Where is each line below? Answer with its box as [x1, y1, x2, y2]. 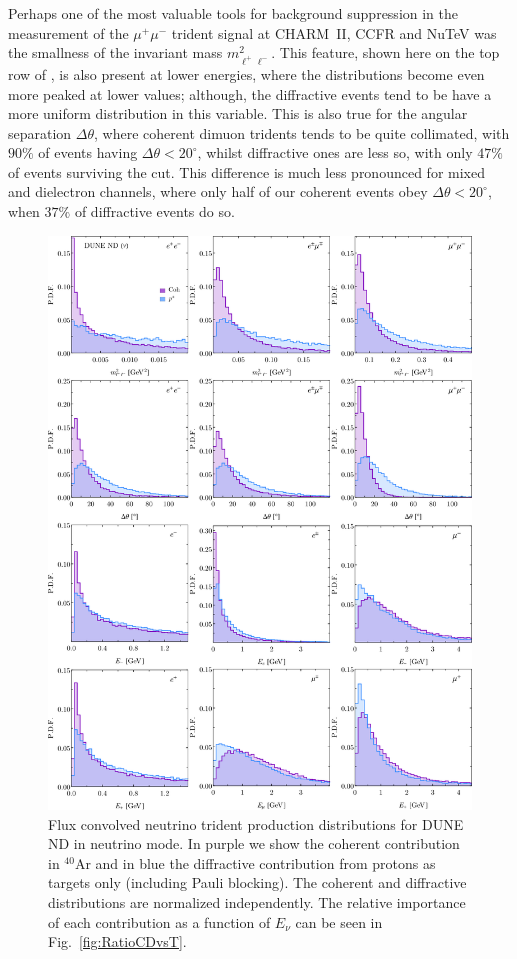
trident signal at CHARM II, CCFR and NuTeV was [171, 22, 497, 43]
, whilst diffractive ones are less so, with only [197, 142, 473, 163]
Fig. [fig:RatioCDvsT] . [48, 931, 187, 952]
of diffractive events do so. [74, 201, 235, 222]
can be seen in [295, 911, 383, 932]
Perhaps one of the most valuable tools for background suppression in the [8, 3, 459, 23]
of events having [38, 142, 138, 163]
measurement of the [8, 22, 129, 43]
